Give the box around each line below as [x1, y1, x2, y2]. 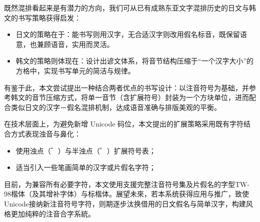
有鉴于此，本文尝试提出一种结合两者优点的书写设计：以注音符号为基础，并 [4, 82, 249, 92]
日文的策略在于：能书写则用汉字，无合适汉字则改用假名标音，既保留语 [15, 29, 247, 39]
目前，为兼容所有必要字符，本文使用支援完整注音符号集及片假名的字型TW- [4, 178, 250, 189]
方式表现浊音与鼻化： [10, 128, 81, 138]
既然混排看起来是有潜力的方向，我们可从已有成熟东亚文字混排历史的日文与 [4, 2, 249, 12]
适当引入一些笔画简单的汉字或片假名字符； [15, 162, 156, 172]
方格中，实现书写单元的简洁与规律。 [15, 65, 135, 75]
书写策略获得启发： [17, 12, 81, 22]
